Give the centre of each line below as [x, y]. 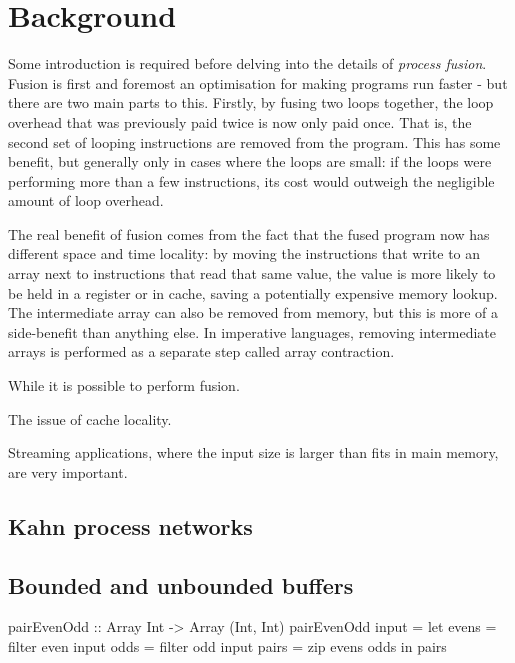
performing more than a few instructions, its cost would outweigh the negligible [251, 180]
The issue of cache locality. [90, 418]
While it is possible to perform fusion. [124, 385]
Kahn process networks [130, 525]
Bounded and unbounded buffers [181, 584]
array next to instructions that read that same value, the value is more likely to [252, 273]
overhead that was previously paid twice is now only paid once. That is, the [240, 121]
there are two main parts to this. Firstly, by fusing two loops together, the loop [251, 102]
